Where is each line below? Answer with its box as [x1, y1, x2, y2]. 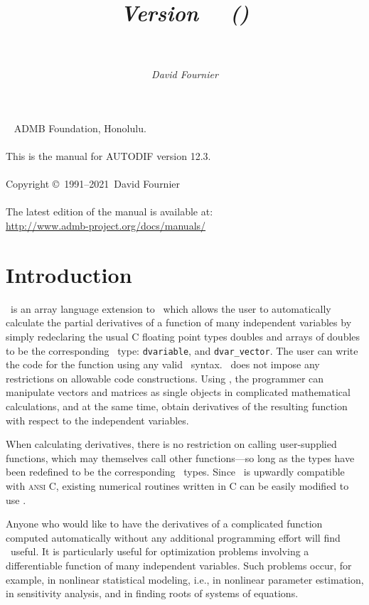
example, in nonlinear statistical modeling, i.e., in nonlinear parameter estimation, [6, 572, 364, 587]
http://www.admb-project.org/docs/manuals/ [6, 218, 206, 233]
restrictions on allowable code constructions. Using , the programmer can [6, 370, 324, 385]
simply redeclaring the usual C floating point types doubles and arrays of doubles [6, 328, 360, 343]
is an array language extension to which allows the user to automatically [10, 301, 331, 316]
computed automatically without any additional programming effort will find [6, 530, 341, 545]
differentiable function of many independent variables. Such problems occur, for [6, 557, 352, 572]
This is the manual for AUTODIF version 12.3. [6, 149, 211, 164]
